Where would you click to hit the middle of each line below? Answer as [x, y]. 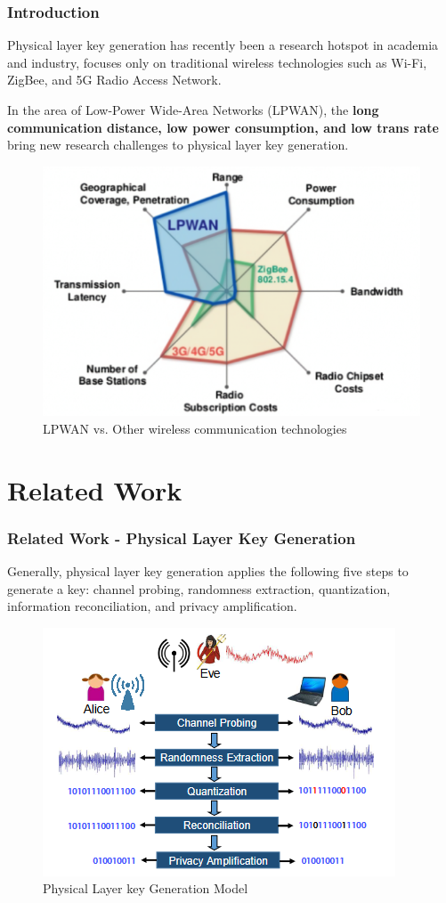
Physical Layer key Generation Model [146, 888]
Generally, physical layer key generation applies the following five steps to [208, 571]
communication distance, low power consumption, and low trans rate [223, 127]
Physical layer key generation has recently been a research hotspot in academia [223, 45]
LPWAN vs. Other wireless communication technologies [195, 428]
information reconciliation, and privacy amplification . [152, 606]
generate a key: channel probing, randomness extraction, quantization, [199, 588]
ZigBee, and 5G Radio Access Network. [114, 80]
